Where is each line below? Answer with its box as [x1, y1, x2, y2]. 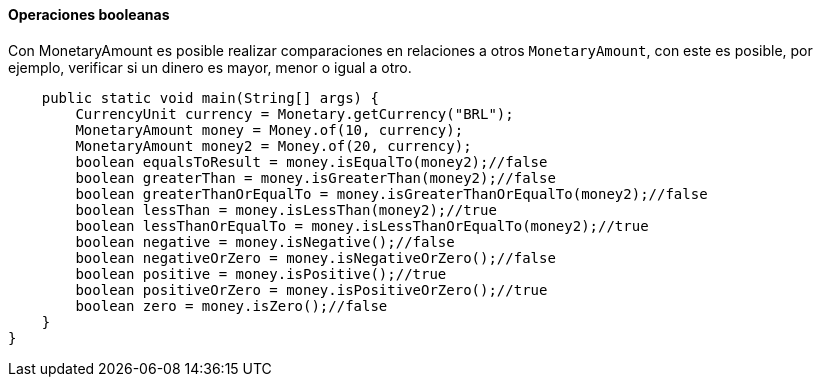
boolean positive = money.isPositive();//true [75, 265, 447, 282]
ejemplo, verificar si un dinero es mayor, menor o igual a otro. [8, 58, 412, 76]
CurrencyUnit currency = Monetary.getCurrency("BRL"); [75, 105, 514, 122]
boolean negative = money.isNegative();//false [75, 233, 455, 250]
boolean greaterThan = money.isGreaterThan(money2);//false [75, 169, 556, 186]
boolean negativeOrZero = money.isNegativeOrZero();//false [75, 249, 556, 266]
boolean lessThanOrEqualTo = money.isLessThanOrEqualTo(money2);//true [75, 217, 649, 234]
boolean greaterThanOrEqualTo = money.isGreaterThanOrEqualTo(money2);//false [75, 185, 708, 202]
